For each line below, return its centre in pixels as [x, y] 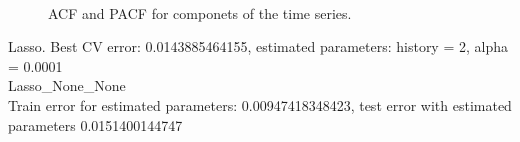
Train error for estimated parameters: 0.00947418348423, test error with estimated [260, 104]
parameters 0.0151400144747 [95, 124]
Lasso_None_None [67, 85]
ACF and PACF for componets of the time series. [200, 12]
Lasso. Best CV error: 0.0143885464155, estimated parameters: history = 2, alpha [258, 46]
